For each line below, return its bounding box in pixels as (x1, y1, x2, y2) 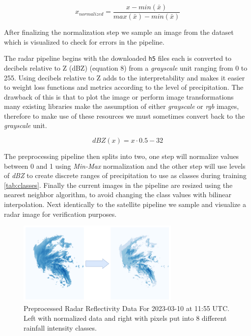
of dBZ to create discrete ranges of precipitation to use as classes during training (4, 170, 247, 181)
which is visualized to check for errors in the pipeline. (4, 36, 165, 47)
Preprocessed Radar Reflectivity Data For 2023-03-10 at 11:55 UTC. (24, 303, 229, 313)
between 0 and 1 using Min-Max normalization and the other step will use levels (4, 160, 246, 171)
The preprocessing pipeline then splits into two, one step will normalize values (4, 151, 239, 161)
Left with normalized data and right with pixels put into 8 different (24, 312, 227, 323)
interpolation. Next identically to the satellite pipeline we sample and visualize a (4, 199, 246, 209)
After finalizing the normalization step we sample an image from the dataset (4, 27, 234, 37)
